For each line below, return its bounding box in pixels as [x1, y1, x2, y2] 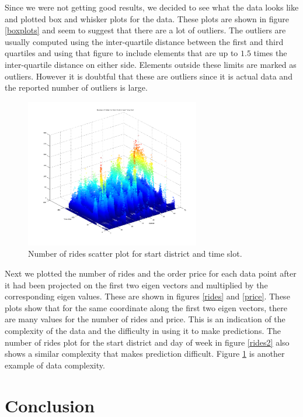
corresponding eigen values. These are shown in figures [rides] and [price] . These [5, 290, 290, 302]
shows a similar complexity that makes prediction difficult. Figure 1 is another [5, 347, 285, 360]
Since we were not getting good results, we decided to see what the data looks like [5, 1, 299, 13]
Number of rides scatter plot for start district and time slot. [28, 247, 242, 260]
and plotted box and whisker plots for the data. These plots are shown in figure [5, 12, 290, 25]
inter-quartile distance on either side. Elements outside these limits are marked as [5, 58, 297, 70]
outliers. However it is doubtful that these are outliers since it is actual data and [5, 70, 292, 82]
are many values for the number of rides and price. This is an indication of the [5, 313, 285, 325]
